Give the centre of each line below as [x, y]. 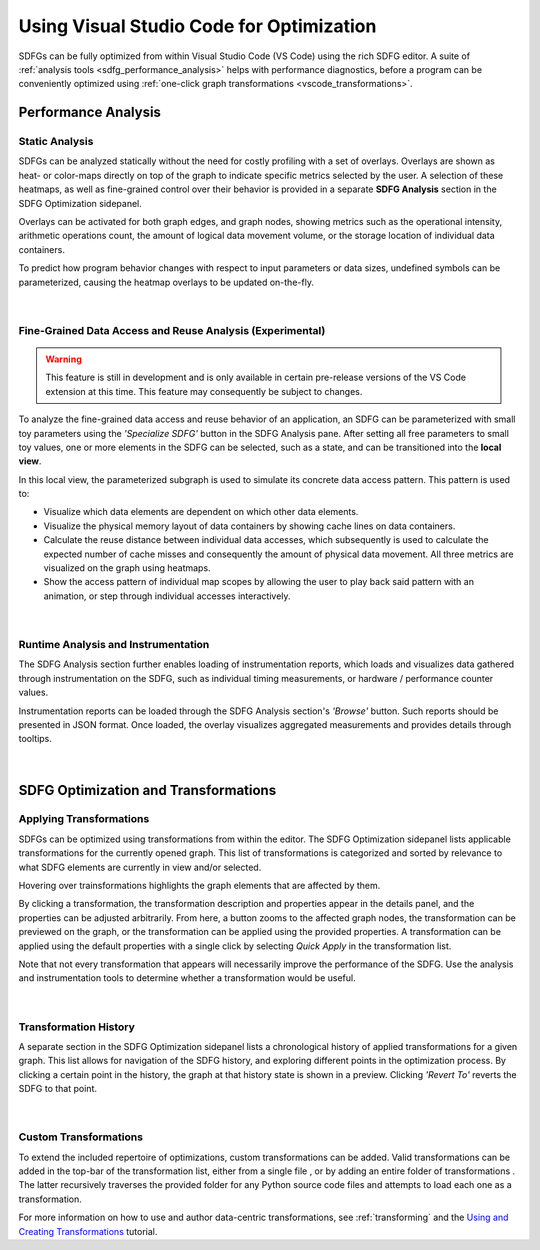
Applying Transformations [84, 819]
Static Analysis [56, 142]
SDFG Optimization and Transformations [147, 790]
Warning [63, 359]
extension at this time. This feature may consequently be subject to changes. [204, 391]
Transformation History [76, 1027]
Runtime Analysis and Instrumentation [114, 644]
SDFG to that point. [57, 1089]
